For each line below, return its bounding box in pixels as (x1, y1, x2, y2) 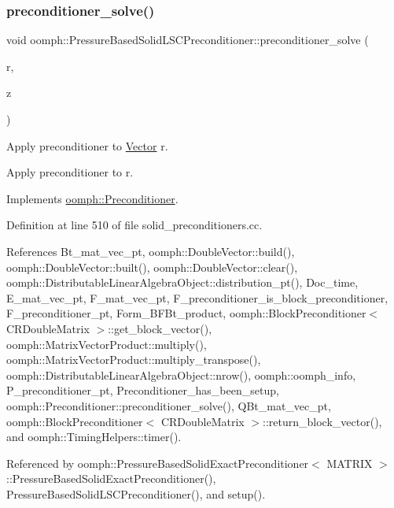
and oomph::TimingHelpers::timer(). (6, 428, 182, 445)
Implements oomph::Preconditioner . (6, 190, 179, 206)
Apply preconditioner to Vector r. (6, 137, 168, 154)
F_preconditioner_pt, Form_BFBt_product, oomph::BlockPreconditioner (6, 305, 366, 321)
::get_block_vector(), (108, 320, 212, 336)
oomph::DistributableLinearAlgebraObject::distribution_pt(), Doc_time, (6, 274, 359, 291)
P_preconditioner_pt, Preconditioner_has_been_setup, (6, 382, 279, 399)
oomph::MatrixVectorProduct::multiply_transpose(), (6, 351, 261, 368)
